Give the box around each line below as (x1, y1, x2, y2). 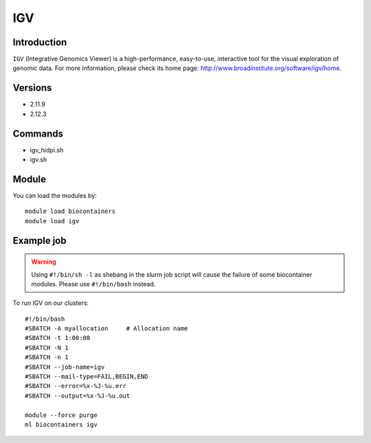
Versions (12, 82, 52, 94)
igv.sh (30, 155, 47, 164)
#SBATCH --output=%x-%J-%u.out (25, 391, 131, 400)
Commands (12, 128, 64, 139)
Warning (31, 258, 56, 266)
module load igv (25, 217, 80, 225)
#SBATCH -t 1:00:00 (25, 334, 91, 342)
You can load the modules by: (12, 191, 98, 199)
